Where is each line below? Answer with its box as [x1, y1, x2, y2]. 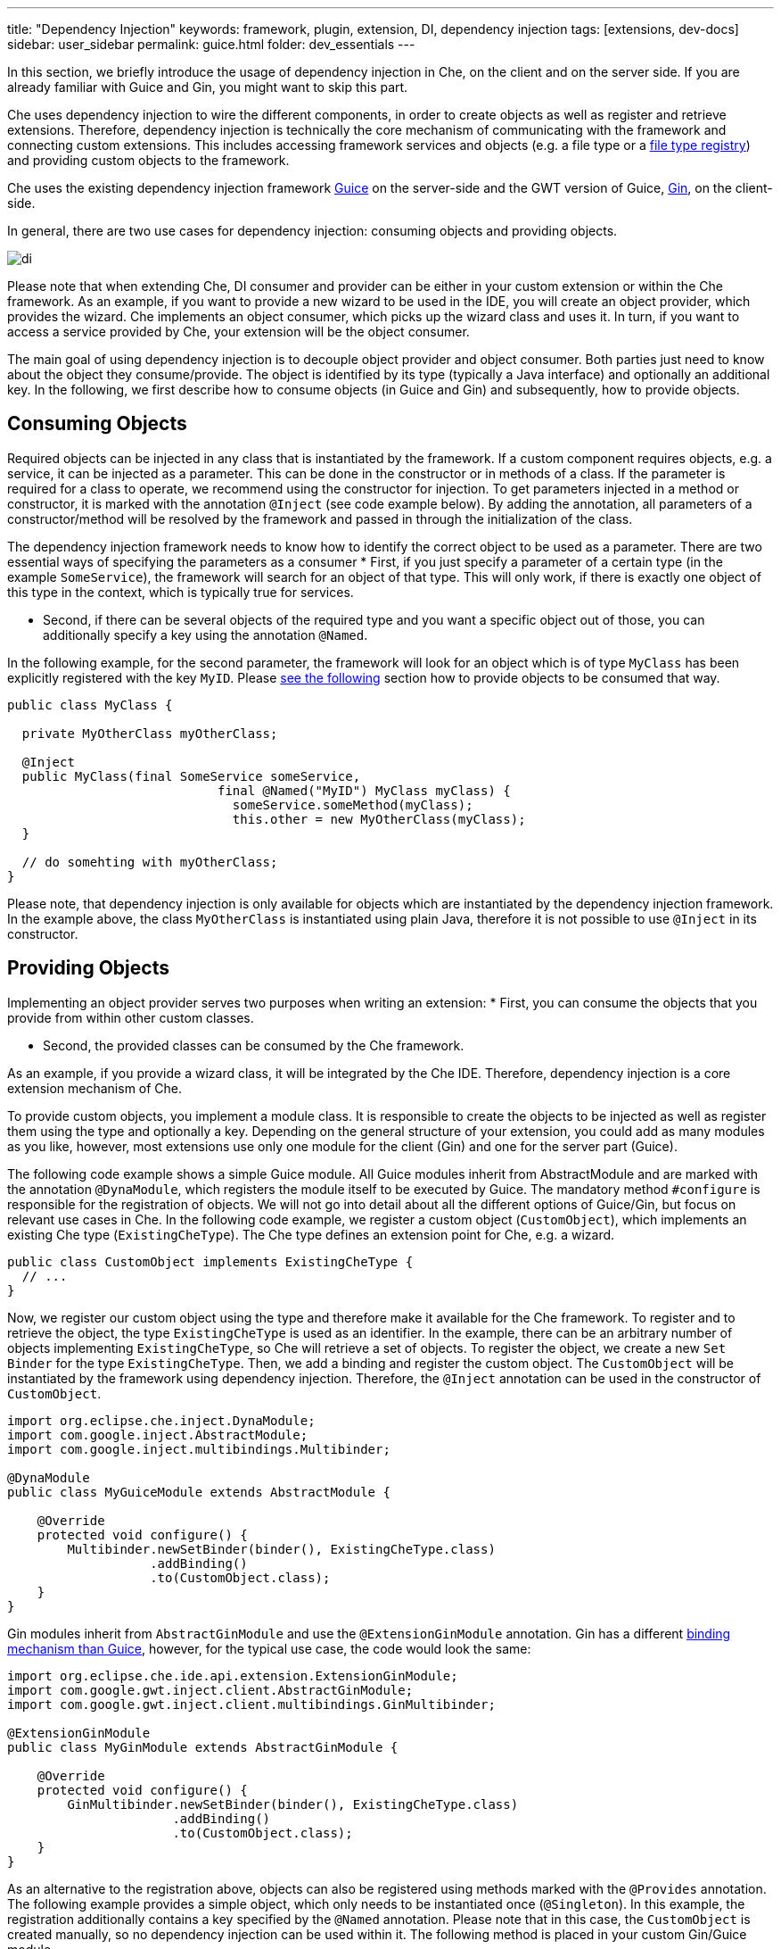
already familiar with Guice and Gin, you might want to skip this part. [7, 79, 408, 95]
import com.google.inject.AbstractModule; [7, 1427, 308, 1442]
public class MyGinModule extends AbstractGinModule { [7, 1739, 399, 1754]
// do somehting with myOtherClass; [21, 854, 278, 869]
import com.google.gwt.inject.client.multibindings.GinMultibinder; [7, 1696, 496, 1712]
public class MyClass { [7, 697, 173, 712]
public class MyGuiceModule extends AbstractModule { [7, 1484, 390, 1499]
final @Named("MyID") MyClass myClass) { [218, 783, 511, 798]
